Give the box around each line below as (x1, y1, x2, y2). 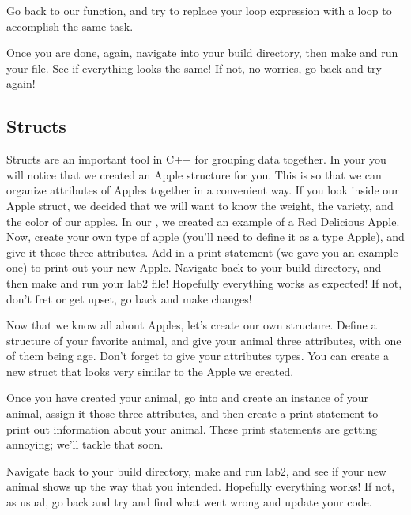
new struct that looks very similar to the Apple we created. (6, 363, 294, 379)
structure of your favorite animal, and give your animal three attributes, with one (6, 332, 402, 348)
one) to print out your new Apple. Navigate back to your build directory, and (6, 259, 382, 276)
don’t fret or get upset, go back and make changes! (6, 290, 252, 306)
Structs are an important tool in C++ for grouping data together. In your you (6, 151, 386, 167)
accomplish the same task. (6, 17, 134, 34)
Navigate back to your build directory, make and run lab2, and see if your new (6, 462, 386, 479)
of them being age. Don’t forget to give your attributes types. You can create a (6, 348, 389, 364)
